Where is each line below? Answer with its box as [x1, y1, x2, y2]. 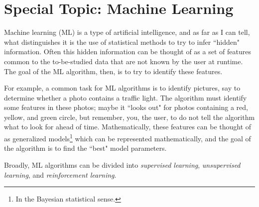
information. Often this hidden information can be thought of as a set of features [4, 46, 251, 57]
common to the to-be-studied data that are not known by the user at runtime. [4, 56, 243, 66]
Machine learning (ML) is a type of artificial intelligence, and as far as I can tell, [4, 27, 250, 37]
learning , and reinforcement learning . [4, 169, 117, 180]
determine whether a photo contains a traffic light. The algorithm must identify [4, 92, 247, 103]
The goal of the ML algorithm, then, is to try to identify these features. [4, 66, 223, 76]
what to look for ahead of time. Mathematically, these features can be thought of [4, 121, 252, 132]
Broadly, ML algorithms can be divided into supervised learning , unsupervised [4, 159, 241, 170]
